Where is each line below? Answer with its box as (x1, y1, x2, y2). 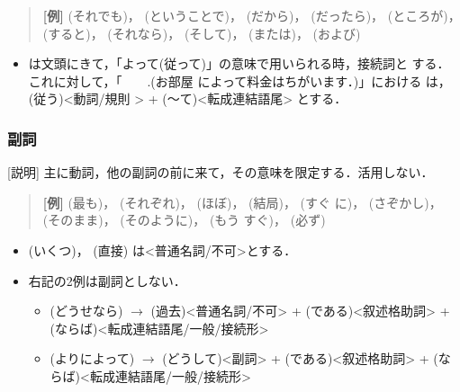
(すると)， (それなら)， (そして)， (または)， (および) (42, 23, 361, 42)
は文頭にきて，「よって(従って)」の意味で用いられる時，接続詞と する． (28, 54, 450, 73)
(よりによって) (50, 349, 135, 368)
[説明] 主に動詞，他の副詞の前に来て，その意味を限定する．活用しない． (7, 163, 434, 182)
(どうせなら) (50, 301, 123, 320)
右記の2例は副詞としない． (28, 271, 186, 290)
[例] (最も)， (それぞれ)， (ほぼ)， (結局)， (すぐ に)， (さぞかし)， (42, 192, 442, 211)
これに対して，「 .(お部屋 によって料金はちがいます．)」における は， (28, 71, 451, 90)
